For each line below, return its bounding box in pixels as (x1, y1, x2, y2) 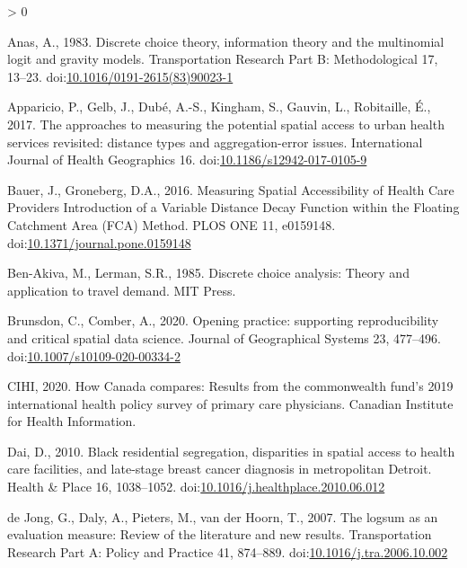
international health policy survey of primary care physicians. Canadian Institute (7, 394, 454, 413)
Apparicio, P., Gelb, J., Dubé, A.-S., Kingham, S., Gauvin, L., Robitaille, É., (7, 97, 431, 116)
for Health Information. (7, 412, 137, 430)
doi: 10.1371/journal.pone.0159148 (7, 233, 191, 252)
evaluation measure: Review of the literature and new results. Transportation (7, 525, 432, 544)
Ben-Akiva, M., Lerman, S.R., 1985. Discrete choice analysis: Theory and (7, 263, 410, 282)
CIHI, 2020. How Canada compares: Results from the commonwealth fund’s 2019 (7, 377, 454, 395)
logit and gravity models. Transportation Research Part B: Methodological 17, (7, 49, 438, 68)
